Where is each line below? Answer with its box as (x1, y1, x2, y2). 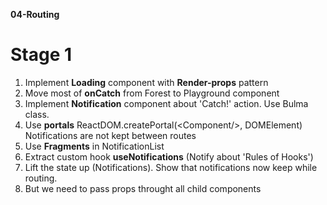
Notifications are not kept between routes (24, 129, 197, 141)
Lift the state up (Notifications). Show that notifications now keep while (24, 161, 318, 173)
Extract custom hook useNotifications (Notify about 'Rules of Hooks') (24, 150, 314, 163)
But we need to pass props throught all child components (24, 182, 262, 194)
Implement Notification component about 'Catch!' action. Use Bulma (24, 97, 309, 109)
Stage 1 (10, 44, 73, 66)
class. (24, 108, 50, 120)
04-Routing (10, 9, 60, 20)
